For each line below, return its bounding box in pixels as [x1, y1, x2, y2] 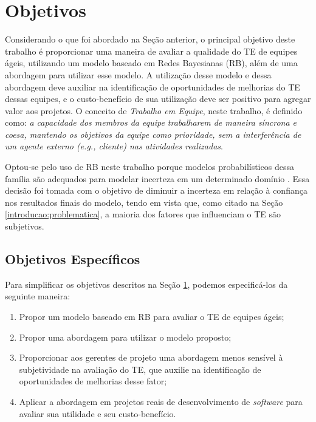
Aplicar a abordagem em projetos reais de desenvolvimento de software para [19, 395, 303, 407]
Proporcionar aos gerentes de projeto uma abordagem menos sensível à [19, 351, 283, 364]
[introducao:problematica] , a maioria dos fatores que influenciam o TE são [5, 208, 281, 220]
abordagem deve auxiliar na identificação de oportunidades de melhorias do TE [5, 80, 300, 93]
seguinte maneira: [5, 290, 70, 302]
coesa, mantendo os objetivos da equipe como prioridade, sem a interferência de [5, 128, 301, 140]
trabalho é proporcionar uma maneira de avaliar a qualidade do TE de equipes [5, 44, 298, 57]
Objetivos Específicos [5, 250, 140, 268]
